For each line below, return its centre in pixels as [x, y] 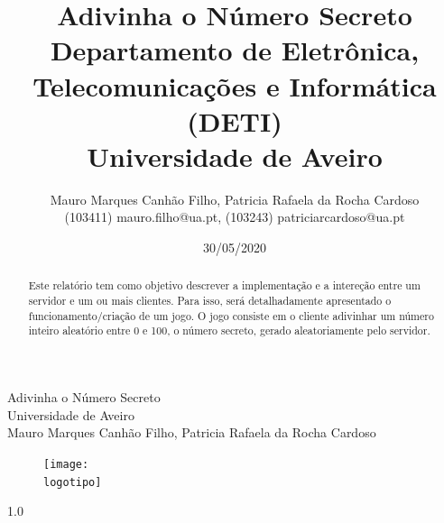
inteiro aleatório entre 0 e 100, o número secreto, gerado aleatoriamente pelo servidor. [229, 330]
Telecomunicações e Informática [235, 85]
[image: [66, 464]
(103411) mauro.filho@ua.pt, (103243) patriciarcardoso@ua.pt [235, 217]
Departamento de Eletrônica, [235, 50]
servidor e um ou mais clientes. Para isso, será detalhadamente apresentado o [210, 301]
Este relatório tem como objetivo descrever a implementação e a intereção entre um [224, 285]
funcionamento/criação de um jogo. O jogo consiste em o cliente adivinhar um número [231, 315]
